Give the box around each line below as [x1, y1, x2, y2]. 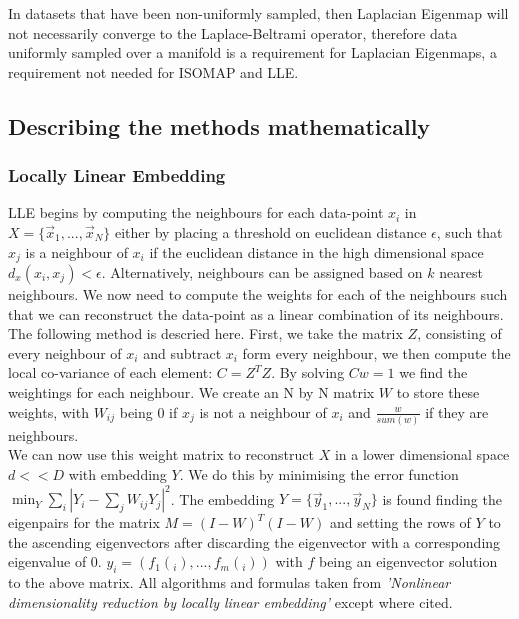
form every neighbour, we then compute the [242, 342, 511, 363]
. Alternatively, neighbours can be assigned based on [101, 262, 423, 283]
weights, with [8, 401, 89, 422]
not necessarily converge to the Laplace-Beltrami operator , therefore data [8, 22, 458, 43]
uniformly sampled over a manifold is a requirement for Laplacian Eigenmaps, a [8, 42, 497, 63]
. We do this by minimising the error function [179, 464, 459, 485]
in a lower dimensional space [334, 444, 510, 465]
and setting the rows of [329, 512, 471, 533]
